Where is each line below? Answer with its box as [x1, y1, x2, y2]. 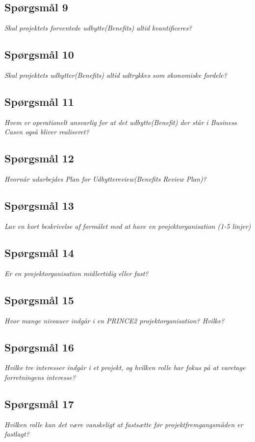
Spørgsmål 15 [4, 292, 74, 307]
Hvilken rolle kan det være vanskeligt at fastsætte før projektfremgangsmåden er [4, 419, 243, 429]
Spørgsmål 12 [4, 151, 74, 166]
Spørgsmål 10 [4, 47, 74, 62]
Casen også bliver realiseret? [4, 126, 89, 137]
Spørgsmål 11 [4, 94, 74, 109]
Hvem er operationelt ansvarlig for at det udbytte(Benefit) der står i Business [4, 117, 237, 127]
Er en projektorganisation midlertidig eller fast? [4, 268, 149, 278]
